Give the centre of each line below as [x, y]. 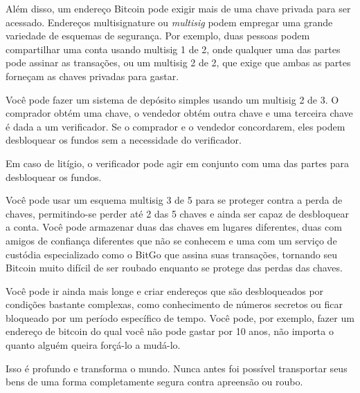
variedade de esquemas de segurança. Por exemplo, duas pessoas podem [158, 36]
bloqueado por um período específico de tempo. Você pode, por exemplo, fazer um [180, 317]
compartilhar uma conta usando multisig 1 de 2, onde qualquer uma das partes [173, 49]
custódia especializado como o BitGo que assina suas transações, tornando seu [171, 254]
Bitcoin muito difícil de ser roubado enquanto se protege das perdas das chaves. [174, 268]
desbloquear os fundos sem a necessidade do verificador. [124, 140]
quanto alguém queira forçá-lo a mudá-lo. [93, 345]
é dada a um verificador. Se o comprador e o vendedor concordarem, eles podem [175, 126]
